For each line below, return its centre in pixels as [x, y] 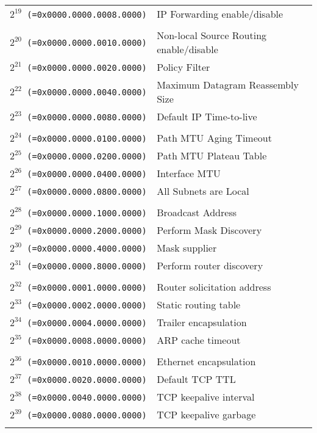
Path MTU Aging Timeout [214, 138]
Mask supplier [187, 248]
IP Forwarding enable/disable [220, 14]
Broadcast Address [197, 212]
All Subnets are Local [203, 191]
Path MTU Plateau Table [212, 155]
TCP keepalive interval [206, 397]
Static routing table [199, 304]
